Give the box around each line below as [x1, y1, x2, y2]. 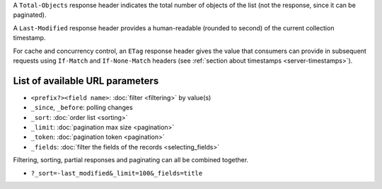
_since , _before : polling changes [30, 103, 134, 112]
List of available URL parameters [13, 75, 159, 87]
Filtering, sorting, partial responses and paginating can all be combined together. [13, 156, 249, 164]
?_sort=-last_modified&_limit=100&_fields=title [30, 169, 203, 177]
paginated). [13, 11, 47, 19]
